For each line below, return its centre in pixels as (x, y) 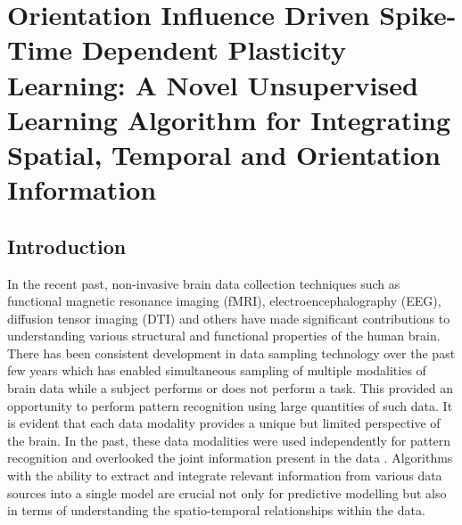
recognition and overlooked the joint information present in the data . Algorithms (230, 458)
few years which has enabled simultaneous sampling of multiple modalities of (217, 370)
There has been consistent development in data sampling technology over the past (231, 353)
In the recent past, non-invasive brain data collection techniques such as (204, 283)
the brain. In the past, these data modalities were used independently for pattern (229, 440)
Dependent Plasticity (214, 49)
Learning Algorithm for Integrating (229, 119)
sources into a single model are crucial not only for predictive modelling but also (227, 492)
